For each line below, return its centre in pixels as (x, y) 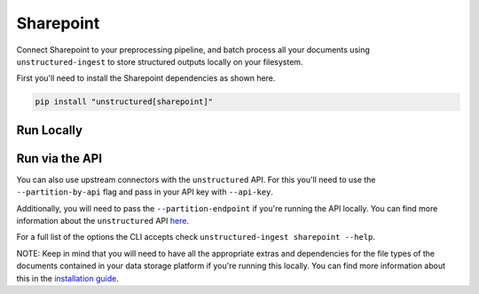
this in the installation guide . (67, 278)
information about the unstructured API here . (103, 221)
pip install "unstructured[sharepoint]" (124, 102)
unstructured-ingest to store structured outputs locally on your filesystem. (160, 61)
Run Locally (50, 130)
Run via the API (59, 159)
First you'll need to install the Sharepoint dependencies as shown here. (146, 78)
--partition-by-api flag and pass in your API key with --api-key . (145, 192)
